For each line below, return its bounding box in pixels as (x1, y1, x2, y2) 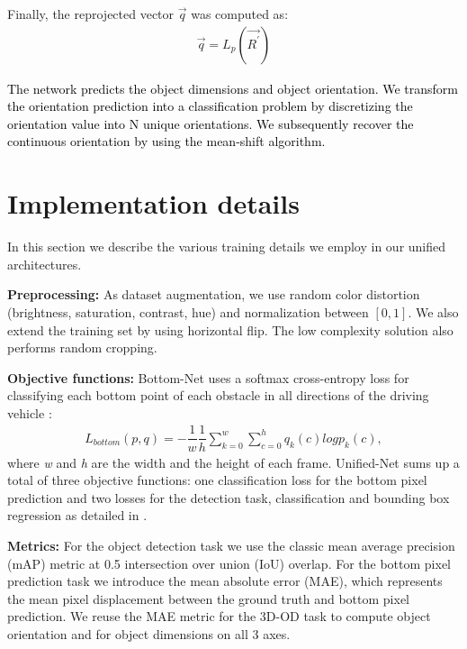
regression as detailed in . (7, 506, 148, 525)
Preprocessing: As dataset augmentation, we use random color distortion (7, 285, 420, 304)
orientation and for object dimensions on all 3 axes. (7, 624, 291, 643)
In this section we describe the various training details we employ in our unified (7, 237, 446, 256)
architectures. (7, 254, 82, 273)
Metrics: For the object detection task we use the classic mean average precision (7, 535, 455, 554)
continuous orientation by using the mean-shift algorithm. (7, 132, 326, 151)
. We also (408, 302, 459, 321)
